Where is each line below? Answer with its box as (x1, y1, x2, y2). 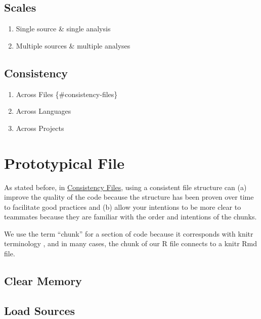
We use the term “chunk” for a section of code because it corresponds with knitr (4, 228, 253, 239)
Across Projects (16, 122, 64, 133)
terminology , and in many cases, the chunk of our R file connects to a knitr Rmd (4, 238, 257, 249)
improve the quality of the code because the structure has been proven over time (4, 192, 254, 202)
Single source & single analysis (16, 23, 111, 34)
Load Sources (4, 302, 75, 318)
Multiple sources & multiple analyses (16, 40, 130, 51)
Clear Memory (4, 273, 82, 289)
